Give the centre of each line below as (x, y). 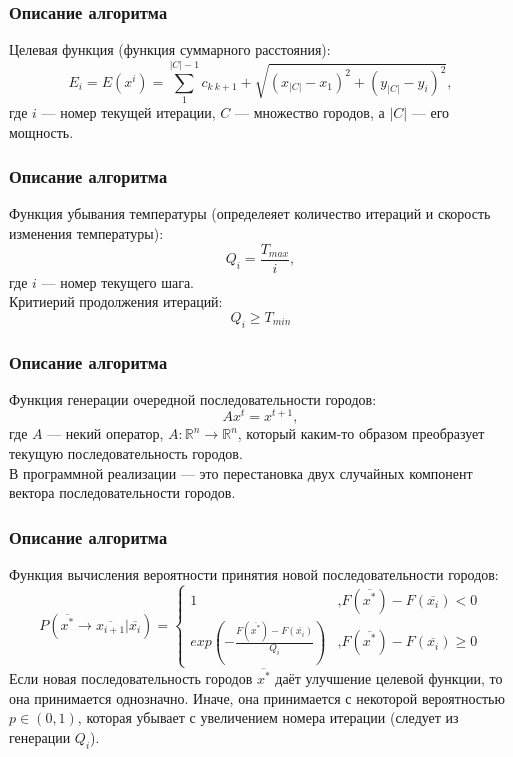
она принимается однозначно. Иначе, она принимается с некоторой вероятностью (257, 697)
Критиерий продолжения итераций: (116, 301)
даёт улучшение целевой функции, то (389, 678)
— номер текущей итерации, (128, 111)
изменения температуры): (86, 232)
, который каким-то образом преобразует (361, 433)
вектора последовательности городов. (122, 492)
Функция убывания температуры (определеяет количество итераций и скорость (250, 213)
